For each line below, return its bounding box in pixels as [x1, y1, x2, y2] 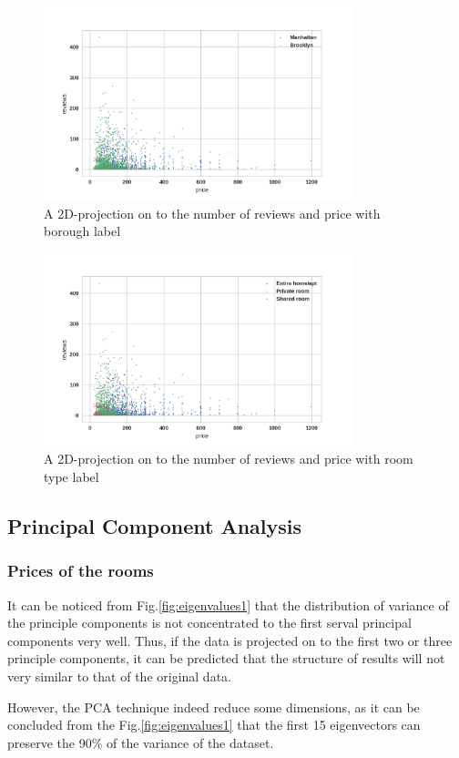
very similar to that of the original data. [7, 666, 231, 685]
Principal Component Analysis [7, 511, 301, 539]
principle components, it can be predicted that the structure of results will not [7, 649, 445, 668]
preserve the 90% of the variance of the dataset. [7, 732, 274, 752]
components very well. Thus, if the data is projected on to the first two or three [7, 630, 453, 650]
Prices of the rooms [7, 559, 154, 582]
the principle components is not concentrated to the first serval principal [7, 613, 412, 632]
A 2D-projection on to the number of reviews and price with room [44, 449, 413, 468]
